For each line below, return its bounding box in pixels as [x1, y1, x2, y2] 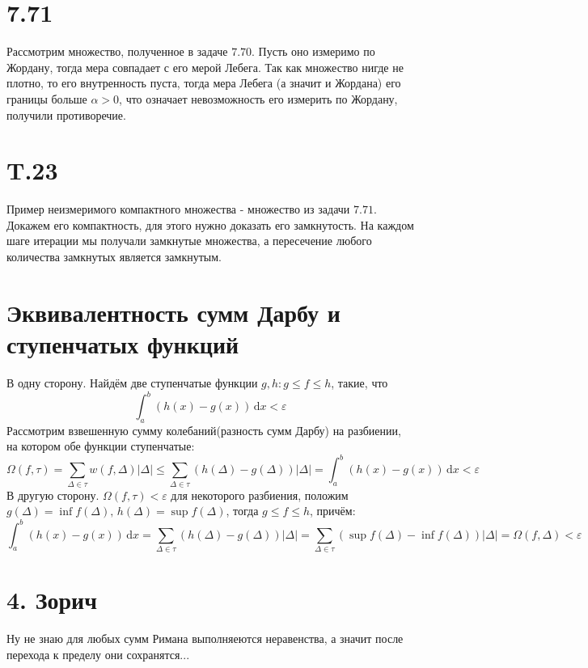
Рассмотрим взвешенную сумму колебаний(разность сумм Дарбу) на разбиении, [6, 421, 401, 438]
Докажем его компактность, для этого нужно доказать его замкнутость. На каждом [6, 216, 414, 233]
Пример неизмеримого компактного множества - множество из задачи [6, 201, 350, 218]
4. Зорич [6, 583, 98, 616]
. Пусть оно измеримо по [252, 43, 375, 60]
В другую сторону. [6, 486, 99, 503]
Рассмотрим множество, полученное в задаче [6, 43, 228, 60]
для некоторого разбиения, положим [171, 486, 349, 503]
